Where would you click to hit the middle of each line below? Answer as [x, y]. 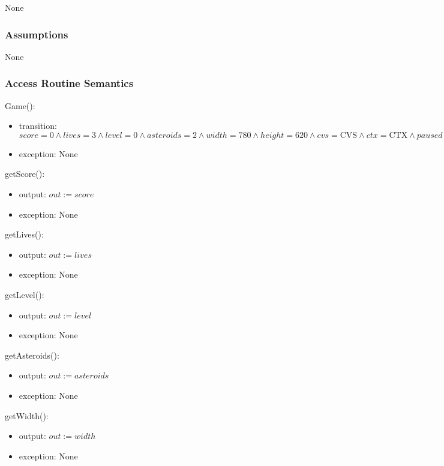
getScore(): [25, 174]
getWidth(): [27, 415]
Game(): [20, 105]
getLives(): [24, 234]
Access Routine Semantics [69, 83]
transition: [38, 126]
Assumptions [37, 34]
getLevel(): [25, 294]
